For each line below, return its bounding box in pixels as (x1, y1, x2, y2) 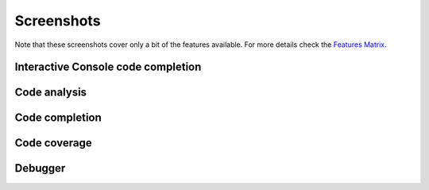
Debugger (14, 161, 66, 175)
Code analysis (14, 86, 87, 99)
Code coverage (14, 136, 92, 150)
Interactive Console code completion (14, 60, 202, 74)
